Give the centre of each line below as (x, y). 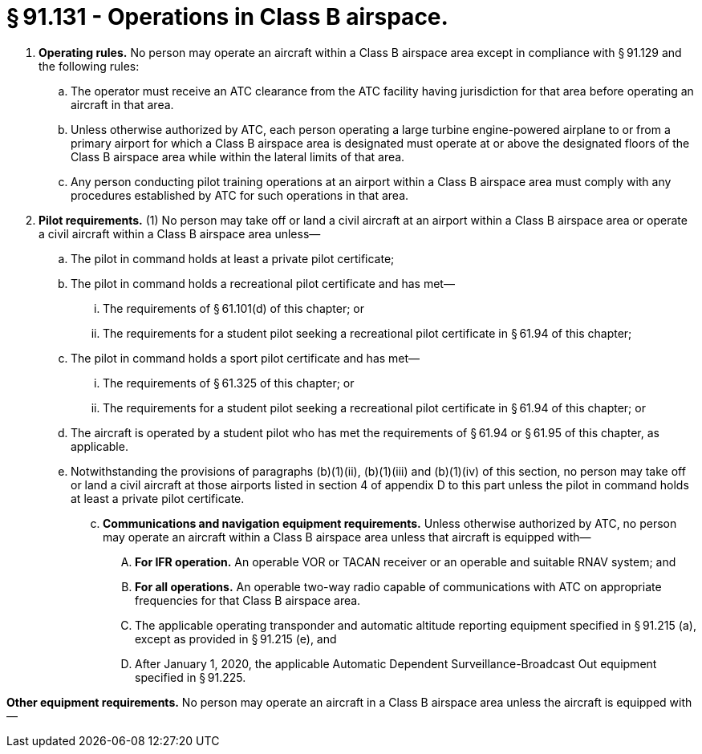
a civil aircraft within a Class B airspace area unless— (180, 233)
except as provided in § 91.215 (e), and (236, 638)
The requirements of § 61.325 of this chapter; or (229, 383)
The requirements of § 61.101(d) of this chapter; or (234, 308)
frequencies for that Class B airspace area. (248, 600)
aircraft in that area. (122, 104)
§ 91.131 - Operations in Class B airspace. (227, 17)
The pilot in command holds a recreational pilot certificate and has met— (263, 283)
